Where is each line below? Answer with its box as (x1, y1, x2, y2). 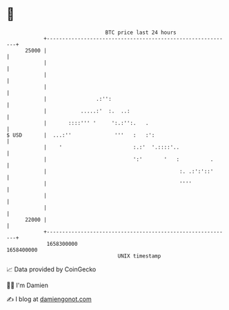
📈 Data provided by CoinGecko (6, 265, 97, 273)
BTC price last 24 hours (105, 29, 177, 36)
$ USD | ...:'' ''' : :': (6, 131, 155, 139)
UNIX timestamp (117, 252, 161, 260)
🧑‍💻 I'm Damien (6, 281, 49, 289)
